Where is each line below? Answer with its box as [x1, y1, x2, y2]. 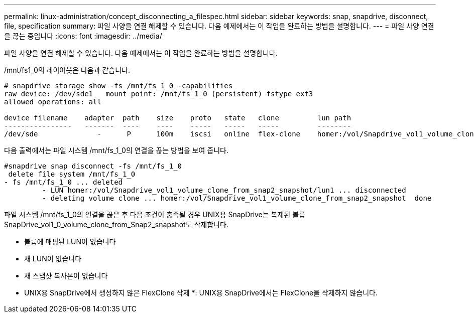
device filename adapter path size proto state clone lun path [4, 114, 351, 122]
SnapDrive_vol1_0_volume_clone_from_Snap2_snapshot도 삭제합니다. [4, 220, 228, 229]
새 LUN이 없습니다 [24, 254, 82, 263]
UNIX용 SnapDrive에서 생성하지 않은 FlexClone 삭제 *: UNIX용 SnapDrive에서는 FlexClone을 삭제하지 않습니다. [24, 288, 378, 297]
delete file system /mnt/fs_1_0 [8, 170, 136, 178]
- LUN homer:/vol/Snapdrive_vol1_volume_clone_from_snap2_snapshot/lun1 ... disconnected [42, 186, 406, 194]
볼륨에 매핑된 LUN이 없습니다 [24, 237, 116, 246]
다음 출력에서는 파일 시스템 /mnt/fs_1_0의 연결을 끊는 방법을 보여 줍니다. [4, 146, 228, 154]
